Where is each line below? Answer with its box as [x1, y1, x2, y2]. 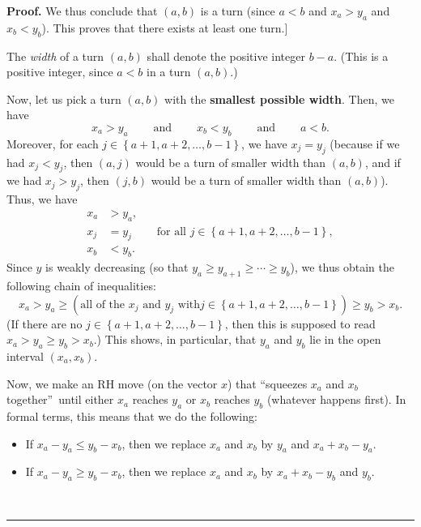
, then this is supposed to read [224, 315, 376, 332]
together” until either [6, 391, 114, 408]
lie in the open [309, 331, 381, 348]
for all [156, 225, 187, 238]
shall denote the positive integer [147, 47, 305, 64]
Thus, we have [6, 191, 78, 208]
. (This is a [334, 47, 389, 64]
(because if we [330, 135, 400, 152]
